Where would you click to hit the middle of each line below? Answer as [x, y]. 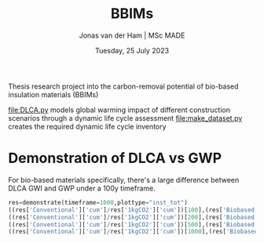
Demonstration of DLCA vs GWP [115, 158]
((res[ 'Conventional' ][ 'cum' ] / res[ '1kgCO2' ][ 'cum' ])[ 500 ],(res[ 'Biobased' [133, 224]
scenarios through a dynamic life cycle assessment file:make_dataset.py [125, 118]
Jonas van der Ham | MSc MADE [132, 35]
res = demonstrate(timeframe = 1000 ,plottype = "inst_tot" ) [98, 202]
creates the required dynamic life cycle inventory [87, 126]
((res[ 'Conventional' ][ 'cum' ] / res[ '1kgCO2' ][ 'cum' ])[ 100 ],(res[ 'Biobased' [133, 210]
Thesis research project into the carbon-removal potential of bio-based [123, 86]
